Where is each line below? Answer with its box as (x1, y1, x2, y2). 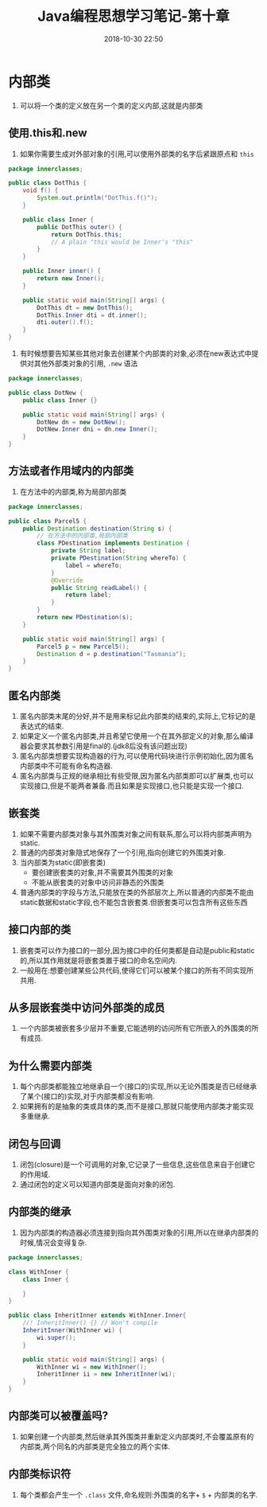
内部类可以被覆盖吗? (8, 1409, 109, 1423)
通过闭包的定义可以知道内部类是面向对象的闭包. (19, 1180, 176, 1189)
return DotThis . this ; (50, 230, 123, 239)
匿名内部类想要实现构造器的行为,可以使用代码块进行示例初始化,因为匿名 (19, 752, 254, 760)
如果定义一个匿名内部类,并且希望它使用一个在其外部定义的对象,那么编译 (19, 732, 254, 740)
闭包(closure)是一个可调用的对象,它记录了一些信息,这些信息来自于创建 (19, 1160, 249, 1169)
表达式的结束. (19, 721, 64, 731)
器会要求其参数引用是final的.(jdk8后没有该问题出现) (19, 741, 188, 751)
